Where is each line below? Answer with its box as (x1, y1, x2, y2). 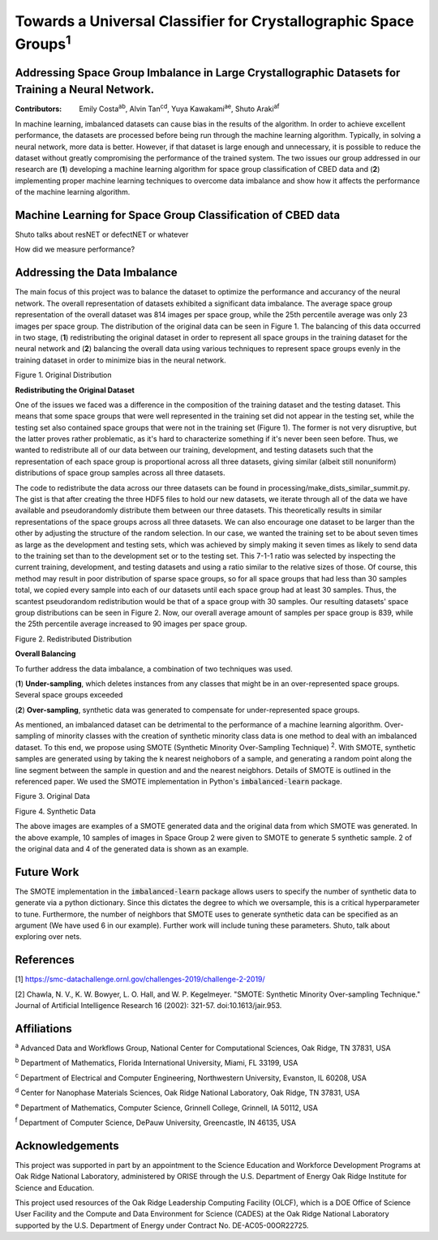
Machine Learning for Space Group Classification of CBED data (15, 208, 341, 222)
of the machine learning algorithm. (15, 187, 131, 197)
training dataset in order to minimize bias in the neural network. (15, 355, 226, 365)
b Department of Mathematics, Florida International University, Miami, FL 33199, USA (15, 1057, 298, 1068)
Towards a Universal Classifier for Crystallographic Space (15, 12, 414, 30)
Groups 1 (15, 32, 71, 53)
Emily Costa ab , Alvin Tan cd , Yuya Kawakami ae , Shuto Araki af (79, 102, 280, 114)
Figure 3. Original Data (15, 792, 91, 801)
